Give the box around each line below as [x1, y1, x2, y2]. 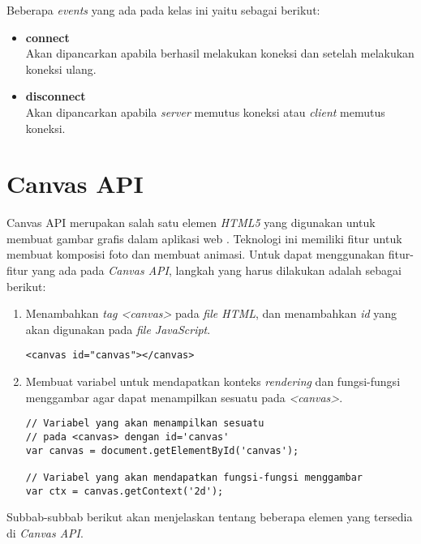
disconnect [25, 88, 86, 105]
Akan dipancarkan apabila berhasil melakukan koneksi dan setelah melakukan [25, 45, 415, 62]
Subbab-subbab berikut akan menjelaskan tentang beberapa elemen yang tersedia [6, 508, 413, 525]
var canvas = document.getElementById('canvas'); [25, 444, 299, 456]
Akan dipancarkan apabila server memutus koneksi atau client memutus [25, 103, 385, 120]
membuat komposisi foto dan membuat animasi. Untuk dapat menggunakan [6, 246, 385, 263]
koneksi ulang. [25, 60, 97, 77]
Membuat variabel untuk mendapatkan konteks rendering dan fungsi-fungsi [25, 373, 401, 390]
